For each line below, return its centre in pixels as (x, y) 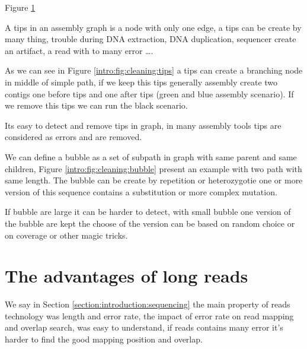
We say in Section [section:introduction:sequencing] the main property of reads (148, 304)
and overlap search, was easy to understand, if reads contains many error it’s (144, 327)
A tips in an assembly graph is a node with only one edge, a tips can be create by (153, 27)
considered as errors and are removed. (73, 137)
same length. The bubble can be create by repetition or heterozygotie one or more (154, 180)
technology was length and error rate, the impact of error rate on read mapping (149, 315)
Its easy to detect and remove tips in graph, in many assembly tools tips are (143, 125)
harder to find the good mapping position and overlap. (104, 339)
